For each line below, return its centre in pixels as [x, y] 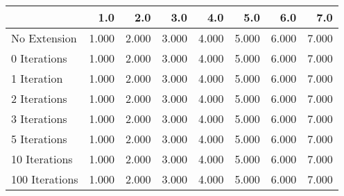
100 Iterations [45, 179]
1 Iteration [37, 78]
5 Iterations [39, 139]
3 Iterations [39, 119]
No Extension [44, 38]
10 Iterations [42, 159]
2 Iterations [39, 98]
